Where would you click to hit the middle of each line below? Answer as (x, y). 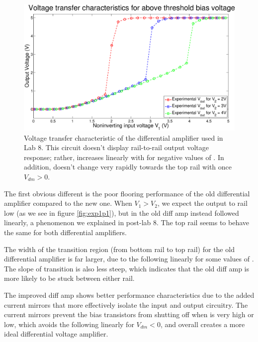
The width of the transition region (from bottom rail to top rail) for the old (119, 249)
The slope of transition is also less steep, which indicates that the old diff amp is (127, 268)
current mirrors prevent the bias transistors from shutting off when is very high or (129, 314)
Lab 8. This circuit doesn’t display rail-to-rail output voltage (116, 147)
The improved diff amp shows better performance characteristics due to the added (129, 295)
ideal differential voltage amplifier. (56, 334)
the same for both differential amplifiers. (65, 232)
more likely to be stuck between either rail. (69, 278)
